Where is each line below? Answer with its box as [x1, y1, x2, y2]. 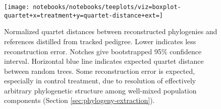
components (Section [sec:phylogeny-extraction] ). [4, 95, 155, 105]
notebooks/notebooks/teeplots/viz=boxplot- [33, 4, 181, 11]
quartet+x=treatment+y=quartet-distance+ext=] [4, 12, 163, 19]
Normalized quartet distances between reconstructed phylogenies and [4, 26, 217, 37]
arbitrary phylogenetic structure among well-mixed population [4, 85, 197, 95]
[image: [4, 4, 30, 11]
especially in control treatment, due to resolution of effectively [4, 75, 196, 86]
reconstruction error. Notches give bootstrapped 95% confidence [4, 46, 202, 56]
